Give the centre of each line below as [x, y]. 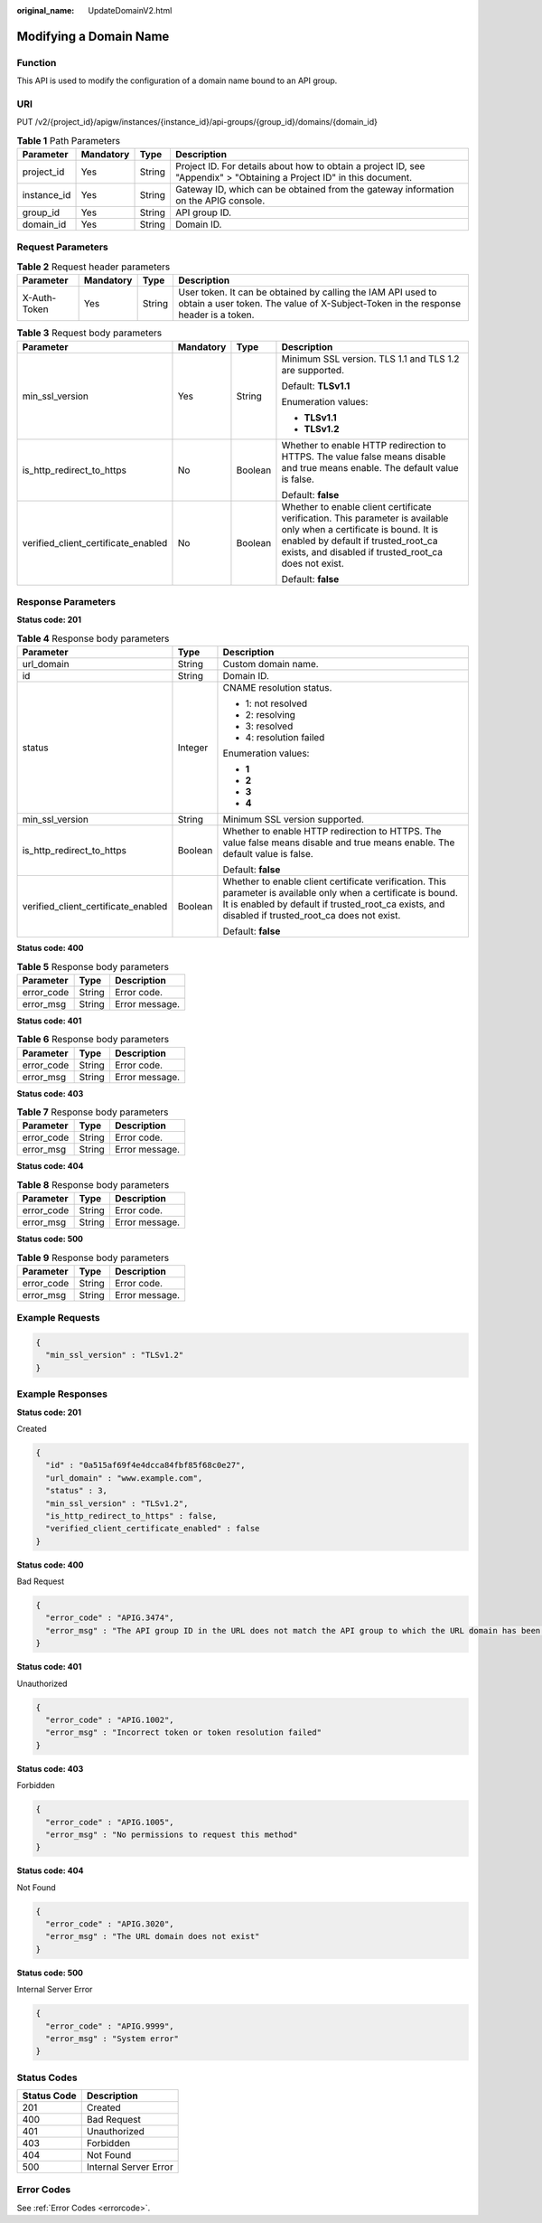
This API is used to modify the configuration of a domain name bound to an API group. [177, 80]
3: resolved [269, 726]
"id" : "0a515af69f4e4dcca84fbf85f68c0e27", [145, 1465]
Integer [193, 748]
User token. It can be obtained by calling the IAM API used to [307, 292]
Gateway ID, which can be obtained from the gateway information [314, 190]
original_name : [46, 10]
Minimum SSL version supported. [294, 820]
